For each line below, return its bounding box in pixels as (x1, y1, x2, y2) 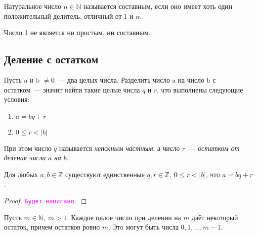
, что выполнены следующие (157, 84, 243, 94)
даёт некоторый (191, 212, 238, 222)
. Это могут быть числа (108, 222, 179, 232)
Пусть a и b (4, 74, 40, 85)
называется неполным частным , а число (59, 142, 180, 153)
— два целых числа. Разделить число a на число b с (58, 74, 216, 85)
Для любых (4, 169, 38, 179)
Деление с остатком (4, 51, 98, 67)
